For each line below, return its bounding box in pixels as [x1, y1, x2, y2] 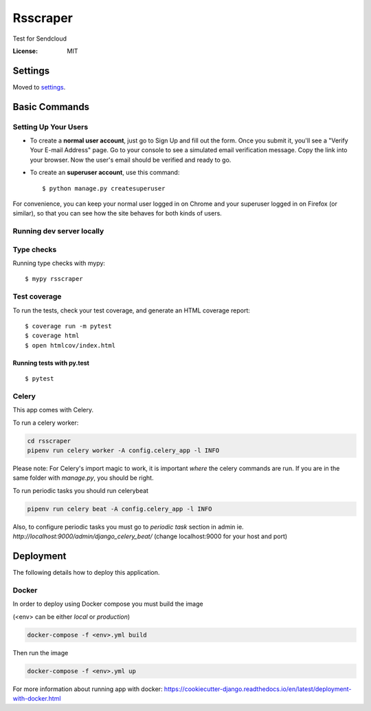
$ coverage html [25, 332, 80, 340]
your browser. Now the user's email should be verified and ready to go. [30, 156, 232, 164]
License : [12, 47, 38, 55]
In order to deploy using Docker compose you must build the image [12, 599, 203, 608]
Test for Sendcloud [12, 34, 67, 43]
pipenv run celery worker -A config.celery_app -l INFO [27, 447, 220, 454]
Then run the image [12, 648, 69, 657]
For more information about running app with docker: [12, 685, 163, 693]
